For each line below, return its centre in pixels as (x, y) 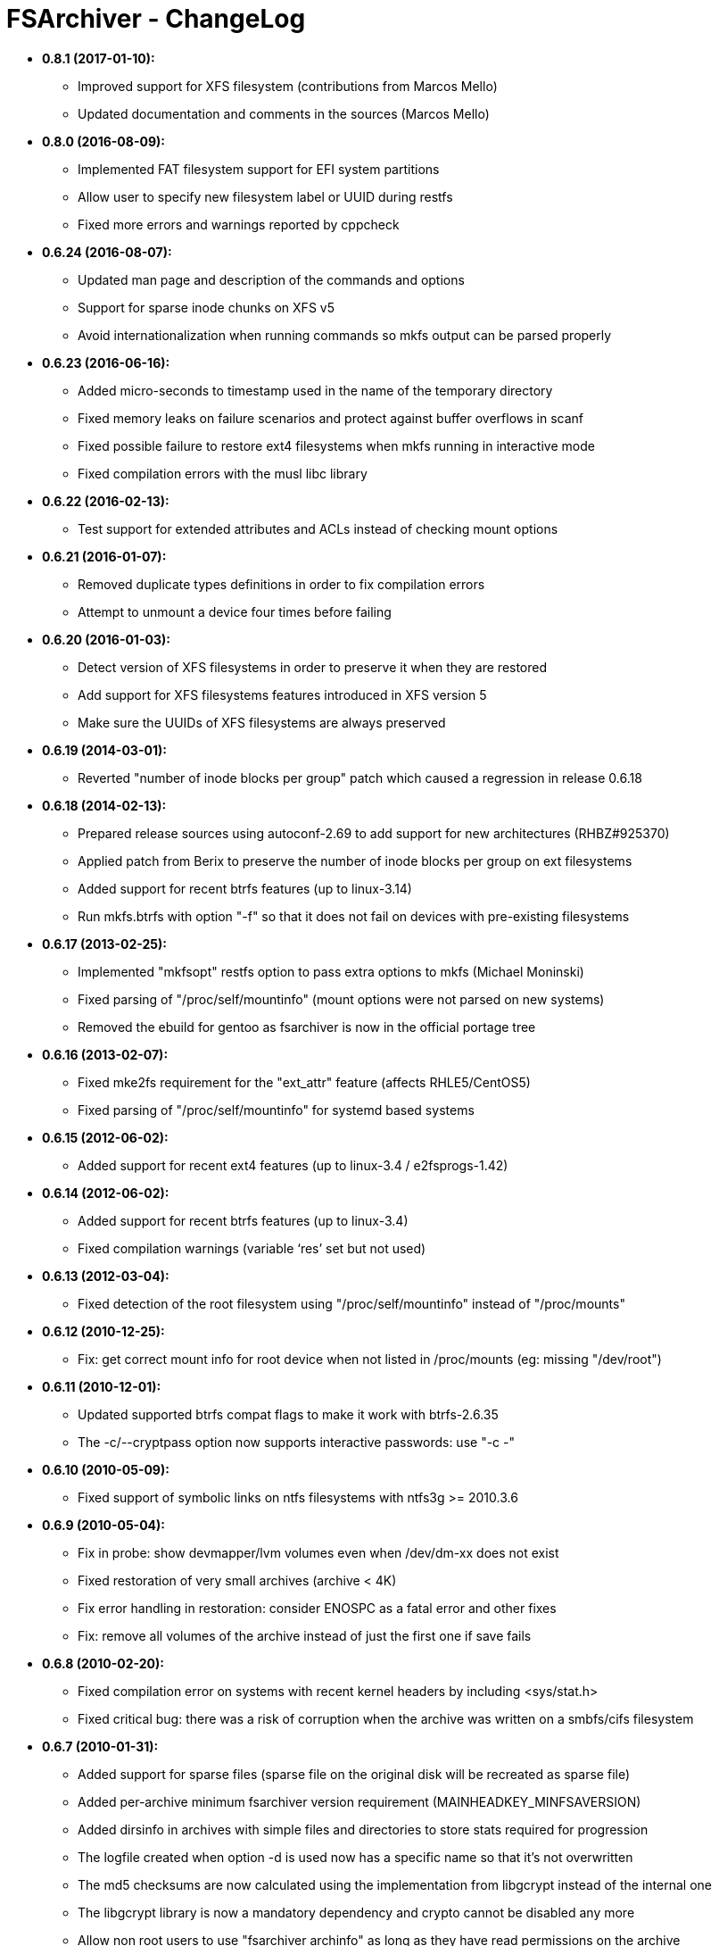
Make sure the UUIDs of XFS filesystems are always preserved (262, 722)
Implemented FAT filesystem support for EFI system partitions (259, 169)
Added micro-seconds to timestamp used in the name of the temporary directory (315, 390)
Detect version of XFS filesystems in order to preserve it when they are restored (313, 667)
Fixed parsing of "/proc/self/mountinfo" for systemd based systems (276, 1110)
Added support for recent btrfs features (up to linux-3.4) (243, 1220)
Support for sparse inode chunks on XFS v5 (206, 307)
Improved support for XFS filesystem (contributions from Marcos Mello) (288, 86)
